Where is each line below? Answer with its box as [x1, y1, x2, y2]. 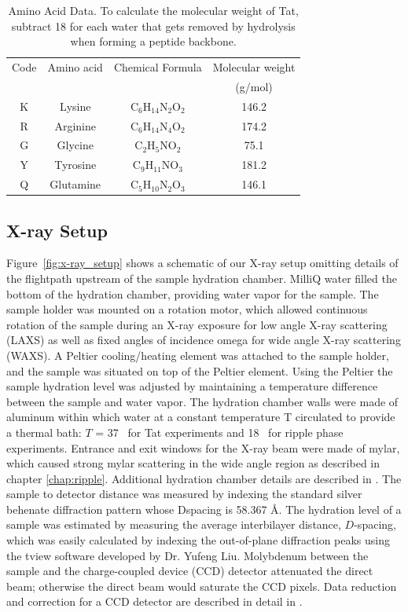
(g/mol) [235, 78, 273, 94]
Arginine [54, 117, 96, 134]
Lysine [59, 97, 91, 114]
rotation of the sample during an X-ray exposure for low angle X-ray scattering [6, 316, 388, 332]
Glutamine [50, 176, 101, 192]
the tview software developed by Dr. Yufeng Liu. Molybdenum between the [6, 547, 369, 563]
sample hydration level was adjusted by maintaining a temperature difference [6, 378, 378, 394]
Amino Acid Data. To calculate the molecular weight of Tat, [8, 2, 299, 18]
